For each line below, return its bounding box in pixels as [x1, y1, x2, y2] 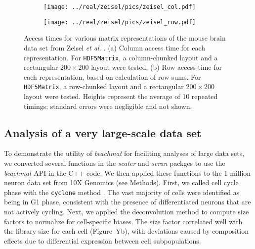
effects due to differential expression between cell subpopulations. [4, 235, 201, 246]
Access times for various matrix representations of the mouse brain [24, 33, 226, 43]
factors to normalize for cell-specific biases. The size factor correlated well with [4, 216, 243, 226]
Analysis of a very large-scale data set [4, 125, 202, 140]
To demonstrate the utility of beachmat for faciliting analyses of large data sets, [4, 148, 245, 158]
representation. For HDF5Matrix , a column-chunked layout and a [24, 52, 218, 62]
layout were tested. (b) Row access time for [91, 62, 222, 72]
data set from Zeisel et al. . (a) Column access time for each [24, 42, 206, 52]
